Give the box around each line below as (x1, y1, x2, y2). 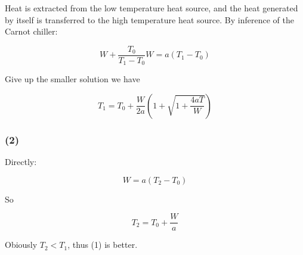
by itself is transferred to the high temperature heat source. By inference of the (5, 13, 294, 26)
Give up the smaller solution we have (5, 73, 140, 85)
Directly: (5, 156, 37, 168)
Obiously (5, 238, 38, 251)
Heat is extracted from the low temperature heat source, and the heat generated (5, 2, 298, 14)
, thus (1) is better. (67, 238, 138, 251)
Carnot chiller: (5, 25, 58, 38)
